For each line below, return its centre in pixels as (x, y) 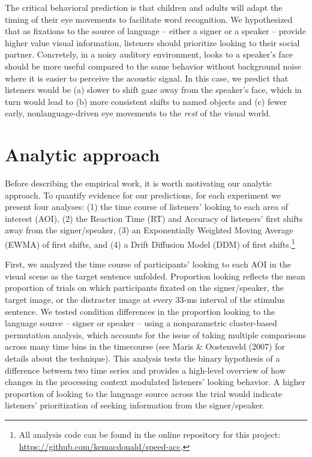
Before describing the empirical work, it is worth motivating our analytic (139, 183)
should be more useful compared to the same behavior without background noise (153, 66)
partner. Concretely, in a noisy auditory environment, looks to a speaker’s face (149, 54)
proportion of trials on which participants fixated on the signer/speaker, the (144, 288)
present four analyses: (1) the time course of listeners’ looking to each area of (146, 207)
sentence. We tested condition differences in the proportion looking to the (140, 311)
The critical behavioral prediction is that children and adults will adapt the (144, 7)
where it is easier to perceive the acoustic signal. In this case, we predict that (147, 78)
